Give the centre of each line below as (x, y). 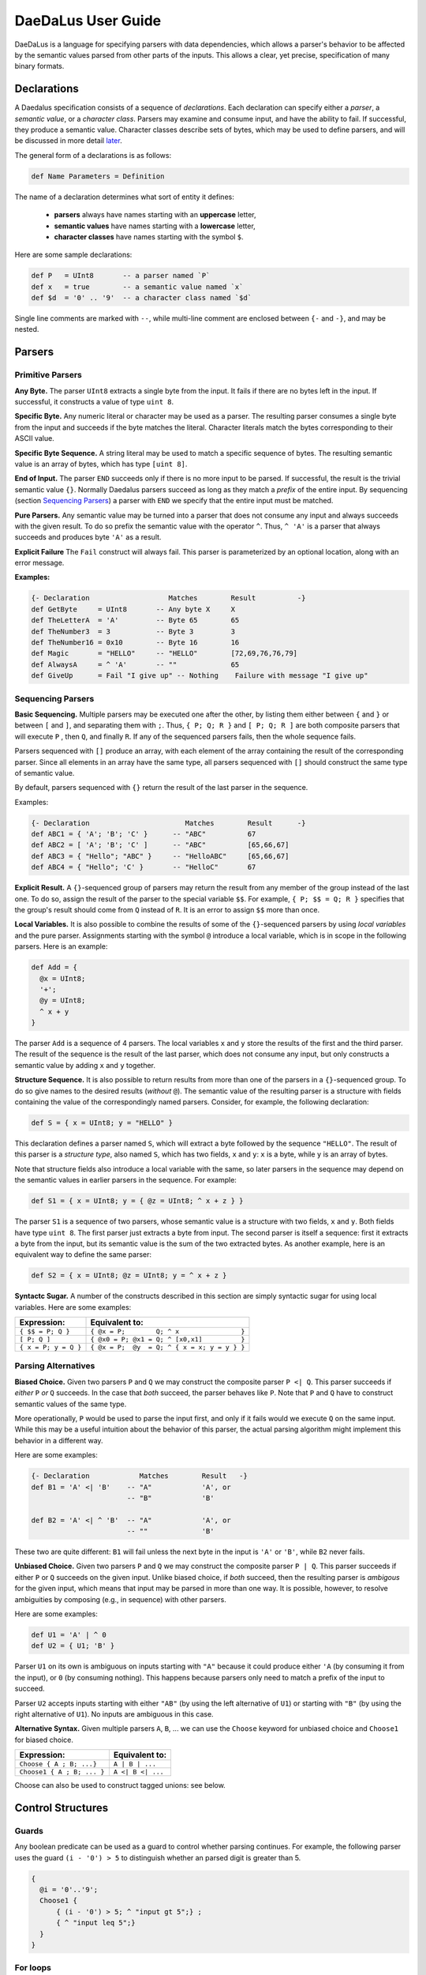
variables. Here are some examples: (73, 1307)
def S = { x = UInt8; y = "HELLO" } (102, 1123)
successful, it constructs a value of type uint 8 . (94, 402)
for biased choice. (44, 1740)
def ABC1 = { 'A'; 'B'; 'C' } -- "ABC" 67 (144, 834)
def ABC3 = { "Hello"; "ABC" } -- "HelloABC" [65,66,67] (160, 856)
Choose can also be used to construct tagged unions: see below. (120, 1785)
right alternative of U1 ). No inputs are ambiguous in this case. (114, 1714)
